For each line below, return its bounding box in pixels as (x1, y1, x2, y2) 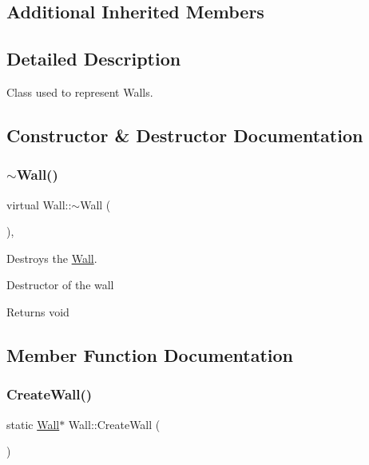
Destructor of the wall (6, 276, 114, 293)
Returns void (6, 303, 69, 320)
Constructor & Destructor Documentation (6, 122, 363, 147)
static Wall (6, 415, 60, 432)
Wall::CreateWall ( (68, 415, 161, 432)
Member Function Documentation (6, 342, 294, 367)
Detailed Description (6, 46, 181, 71)
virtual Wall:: (6, 196, 72, 213)
